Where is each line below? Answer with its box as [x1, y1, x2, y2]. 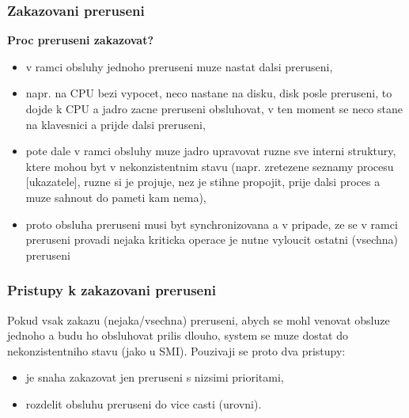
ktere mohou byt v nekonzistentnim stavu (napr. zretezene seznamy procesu [25, 158, 394, 174]
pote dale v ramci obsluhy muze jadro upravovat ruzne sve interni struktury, [25, 142, 396, 159]
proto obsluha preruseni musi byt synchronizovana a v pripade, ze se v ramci [25, 215, 398, 232]
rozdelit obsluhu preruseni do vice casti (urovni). [25, 395, 262, 412]
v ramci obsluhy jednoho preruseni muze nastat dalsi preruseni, [25, 58, 333, 74]
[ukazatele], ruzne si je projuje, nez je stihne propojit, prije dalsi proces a [25, 173, 381, 190]
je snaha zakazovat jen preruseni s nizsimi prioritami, [25, 369, 284, 386]
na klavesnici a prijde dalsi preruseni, [25, 116, 206, 132]
